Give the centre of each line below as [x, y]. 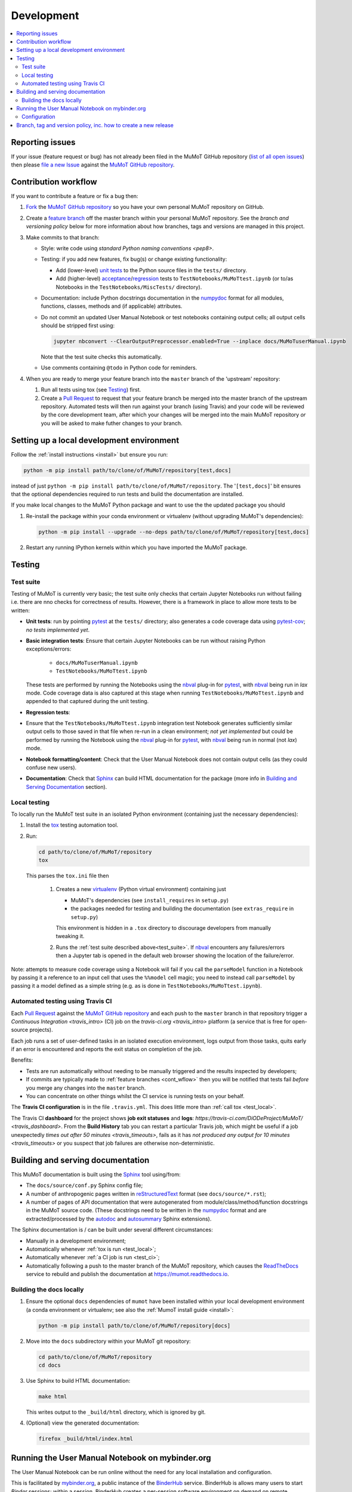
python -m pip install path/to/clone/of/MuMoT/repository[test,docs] [127, 470]
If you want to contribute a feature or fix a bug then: [75, 196]
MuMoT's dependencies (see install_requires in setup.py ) [150, 900]
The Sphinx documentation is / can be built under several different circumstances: [112, 1230]
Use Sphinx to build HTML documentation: [78, 1381]
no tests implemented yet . [58, 630]
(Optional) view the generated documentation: [83, 1423]
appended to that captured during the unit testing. [87, 701]
